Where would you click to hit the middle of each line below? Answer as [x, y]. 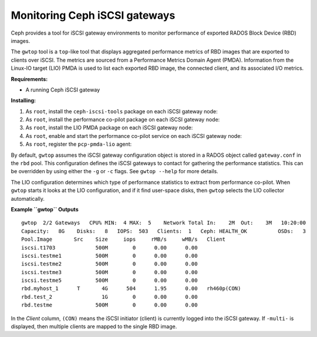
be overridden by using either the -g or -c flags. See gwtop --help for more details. [114, 171]
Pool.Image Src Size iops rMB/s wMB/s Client [124, 240]
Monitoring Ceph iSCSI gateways [93, 15]
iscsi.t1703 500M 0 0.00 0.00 [109, 247]
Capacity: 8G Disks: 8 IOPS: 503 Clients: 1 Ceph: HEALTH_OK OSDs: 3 [164, 231]
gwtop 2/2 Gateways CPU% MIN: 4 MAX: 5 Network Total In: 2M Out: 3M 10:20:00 [164, 223]
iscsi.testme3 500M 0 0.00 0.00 [109, 272]
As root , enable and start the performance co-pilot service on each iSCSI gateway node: [134, 136]
